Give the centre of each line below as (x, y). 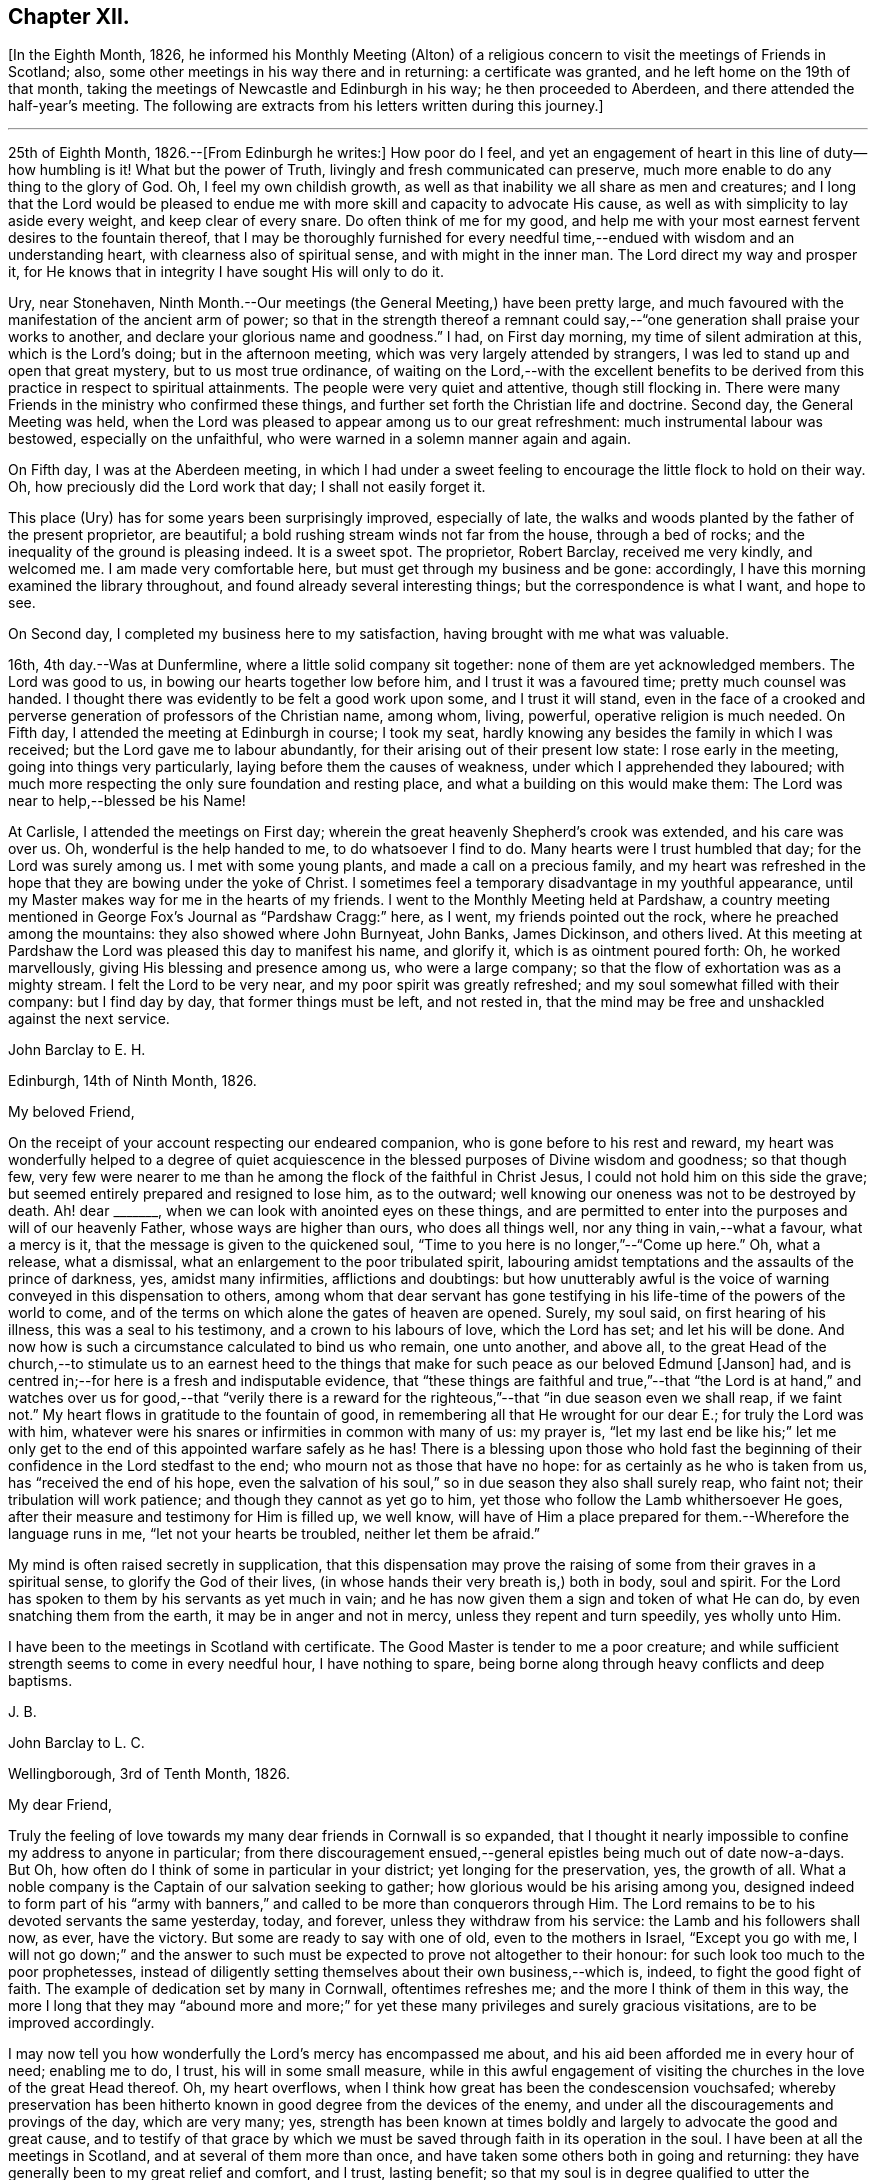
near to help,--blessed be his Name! (127, 801)
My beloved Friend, (71, 1112)
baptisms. (40, 1681)
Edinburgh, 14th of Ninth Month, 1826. (132, 1081)
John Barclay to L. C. (76, 1743)
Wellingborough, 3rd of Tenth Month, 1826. (149, 1774)
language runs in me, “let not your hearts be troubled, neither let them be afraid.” (274, 1534)
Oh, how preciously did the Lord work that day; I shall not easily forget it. (247, 487)
